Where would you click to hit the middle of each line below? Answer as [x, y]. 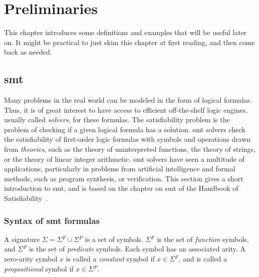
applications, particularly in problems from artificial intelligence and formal [120, 169]
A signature [22, 239]
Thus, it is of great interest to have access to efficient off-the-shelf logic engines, [126, 109]
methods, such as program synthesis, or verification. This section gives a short [124, 178]
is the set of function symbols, [203, 239]
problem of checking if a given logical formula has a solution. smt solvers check [125, 129]
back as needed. [28, 52]
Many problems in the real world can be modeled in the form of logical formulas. [128, 100]
